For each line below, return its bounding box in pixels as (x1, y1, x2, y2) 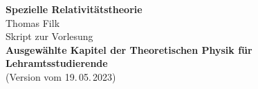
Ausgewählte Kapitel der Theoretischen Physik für (6, 42, 252, 57)
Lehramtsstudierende (6, 56, 108, 70)
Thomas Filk (6, 15, 60, 30)
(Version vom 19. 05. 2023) (6, 69, 116, 83)
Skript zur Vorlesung (6, 29, 93, 43)
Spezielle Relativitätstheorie (6, 2, 142, 16)
